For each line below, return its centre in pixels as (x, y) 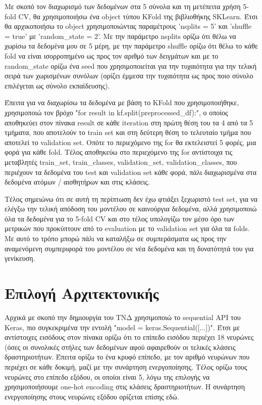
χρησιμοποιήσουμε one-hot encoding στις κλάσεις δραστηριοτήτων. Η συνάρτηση (125, 387)
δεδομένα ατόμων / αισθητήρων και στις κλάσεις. (77, 182)
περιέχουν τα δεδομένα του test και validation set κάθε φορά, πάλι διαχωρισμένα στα (131, 172)
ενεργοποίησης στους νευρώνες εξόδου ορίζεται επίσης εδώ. (92, 396)
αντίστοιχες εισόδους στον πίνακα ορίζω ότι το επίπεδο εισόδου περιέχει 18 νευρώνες (129, 337)
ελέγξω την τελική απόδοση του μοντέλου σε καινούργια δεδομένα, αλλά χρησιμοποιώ (131, 209)
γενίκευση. (20, 258)
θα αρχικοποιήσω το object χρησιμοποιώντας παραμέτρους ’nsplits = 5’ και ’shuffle (128, 26)
